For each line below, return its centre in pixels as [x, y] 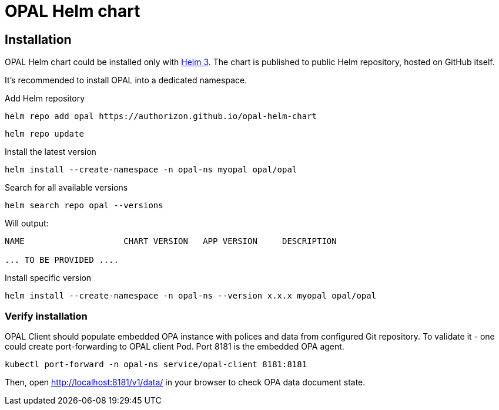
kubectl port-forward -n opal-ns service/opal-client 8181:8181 [156, 364]
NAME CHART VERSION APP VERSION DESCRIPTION [171, 241]
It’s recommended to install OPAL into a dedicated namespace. [126, 80]
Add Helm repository [45, 99]
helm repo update [44, 134]
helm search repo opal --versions [84, 206]
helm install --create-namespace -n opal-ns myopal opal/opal [151, 170]
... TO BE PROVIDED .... [62, 260]
